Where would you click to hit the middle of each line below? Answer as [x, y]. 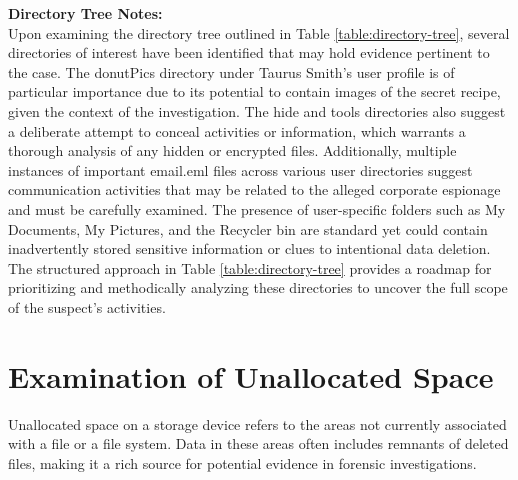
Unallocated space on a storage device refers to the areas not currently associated [257, 423]
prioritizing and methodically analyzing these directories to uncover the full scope [258, 287]
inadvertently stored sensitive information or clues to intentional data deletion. [249, 248]
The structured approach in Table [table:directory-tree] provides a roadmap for [250, 267]
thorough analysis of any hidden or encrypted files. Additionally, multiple [232, 150]
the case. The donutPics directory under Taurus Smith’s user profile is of [231, 71]
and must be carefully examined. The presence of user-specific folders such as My [257, 208]
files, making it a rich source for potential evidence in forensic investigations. [242, 462]
